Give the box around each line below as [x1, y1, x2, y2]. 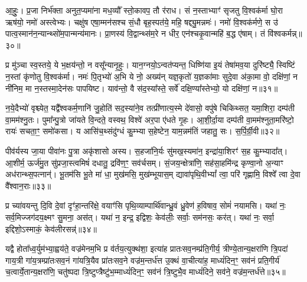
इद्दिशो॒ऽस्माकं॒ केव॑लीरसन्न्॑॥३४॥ [5, 222, 97, 235]
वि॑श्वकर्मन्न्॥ [267, 27, 302, 40]
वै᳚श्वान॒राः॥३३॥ [5, 179, 51, 192]
